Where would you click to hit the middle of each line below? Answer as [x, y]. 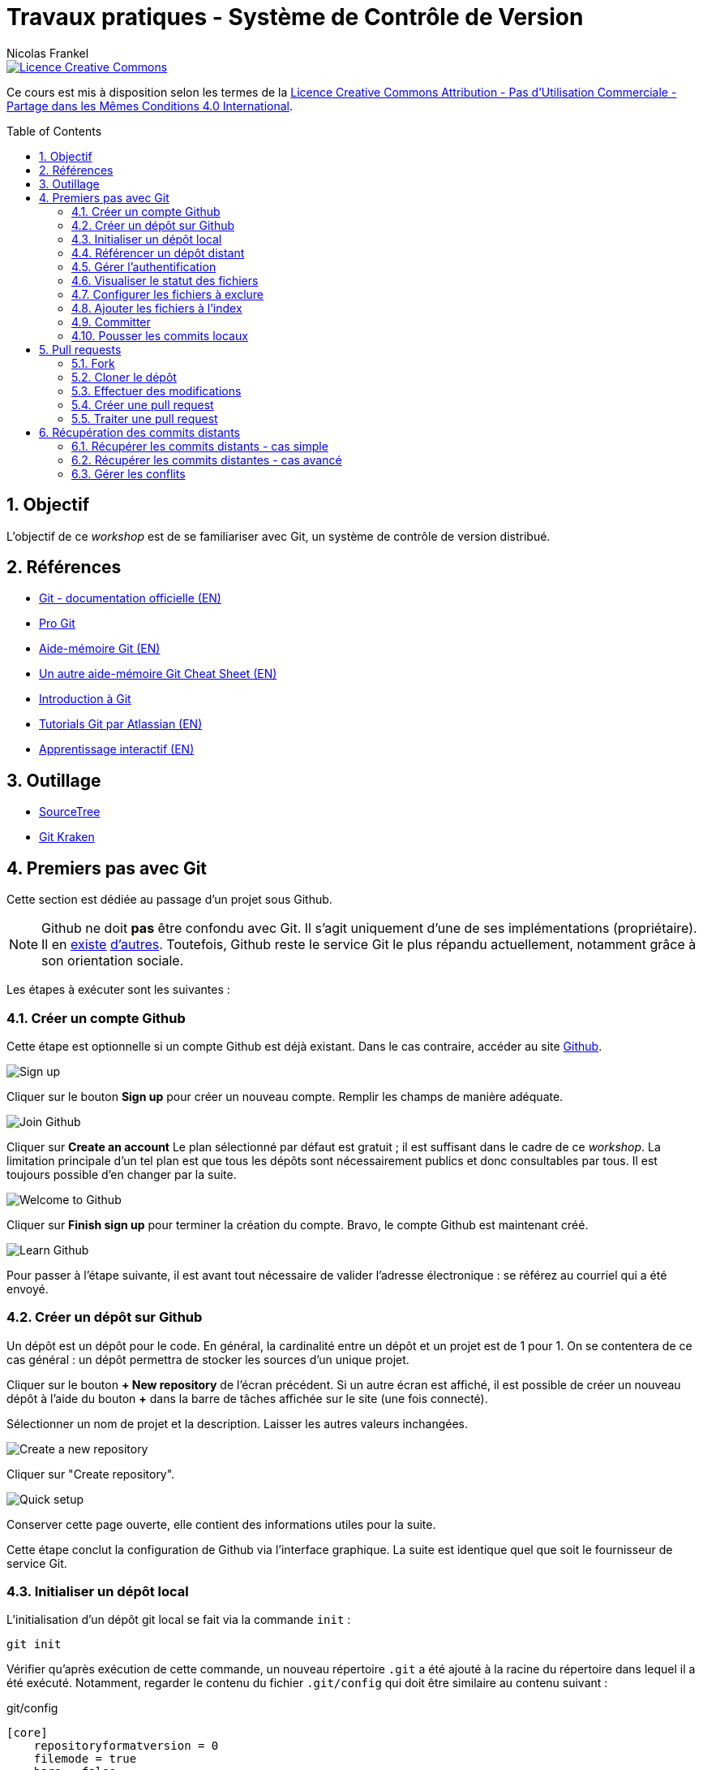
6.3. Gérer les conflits [129, 473]
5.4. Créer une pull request [143, 404]
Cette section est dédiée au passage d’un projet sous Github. [169, 900]
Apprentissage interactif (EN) [117, 749]
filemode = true [85, 1759]
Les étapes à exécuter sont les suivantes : [118, 990]
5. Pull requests [80, 349]
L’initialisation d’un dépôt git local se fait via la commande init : [179, 1620]
